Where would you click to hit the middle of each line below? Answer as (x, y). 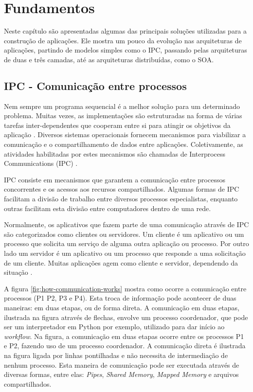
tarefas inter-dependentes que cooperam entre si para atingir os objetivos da (117, 125)
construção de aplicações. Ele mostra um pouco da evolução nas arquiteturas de (123, 40)
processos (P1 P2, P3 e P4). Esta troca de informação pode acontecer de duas (120, 298)
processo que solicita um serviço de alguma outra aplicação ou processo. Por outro (126, 243)
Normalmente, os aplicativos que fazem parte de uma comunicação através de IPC (126, 224)
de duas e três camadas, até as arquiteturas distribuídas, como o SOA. (109, 59)
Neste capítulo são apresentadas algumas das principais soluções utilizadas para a (126, 31)
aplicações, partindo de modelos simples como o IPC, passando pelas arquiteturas (126, 50)
